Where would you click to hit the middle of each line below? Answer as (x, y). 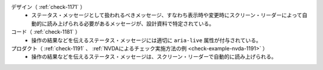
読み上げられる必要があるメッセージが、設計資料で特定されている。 (131, 23)
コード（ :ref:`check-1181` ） (46, 32)
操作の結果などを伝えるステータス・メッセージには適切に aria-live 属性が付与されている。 (146, 40)
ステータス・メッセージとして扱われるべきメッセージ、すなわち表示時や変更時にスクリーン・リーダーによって (167, 15)
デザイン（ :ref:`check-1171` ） (48, 7)
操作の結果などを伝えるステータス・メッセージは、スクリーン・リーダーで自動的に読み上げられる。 (154, 57)
